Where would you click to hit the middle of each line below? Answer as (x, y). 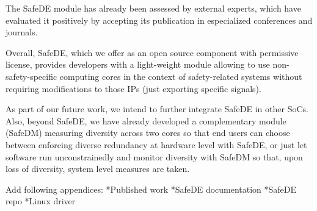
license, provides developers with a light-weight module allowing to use (138, 64)
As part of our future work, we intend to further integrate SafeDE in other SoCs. (157, 109)
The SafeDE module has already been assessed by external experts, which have (153, 8)
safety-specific (31, 76)
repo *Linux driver (41, 201)
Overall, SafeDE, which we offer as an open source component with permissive (152, 52)
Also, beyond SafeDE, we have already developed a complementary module (146, 120)
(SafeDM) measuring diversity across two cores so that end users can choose (148, 133)
